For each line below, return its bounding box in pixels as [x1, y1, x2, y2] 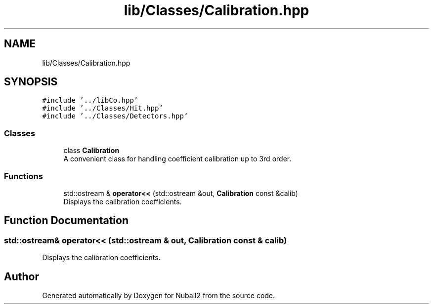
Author [4, 270, 39, 283]
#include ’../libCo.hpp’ [42, 96, 138, 105]
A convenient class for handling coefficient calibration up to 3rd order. [63, 154, 292, 163]
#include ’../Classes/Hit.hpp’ [42, 104, 163, 113]
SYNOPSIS [4, 76, 58, 88]
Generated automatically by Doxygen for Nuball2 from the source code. [42, 291, 275, 300]
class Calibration [63, 146, 120, 155]
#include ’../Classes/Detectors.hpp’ [42, 112, 188, 120]
